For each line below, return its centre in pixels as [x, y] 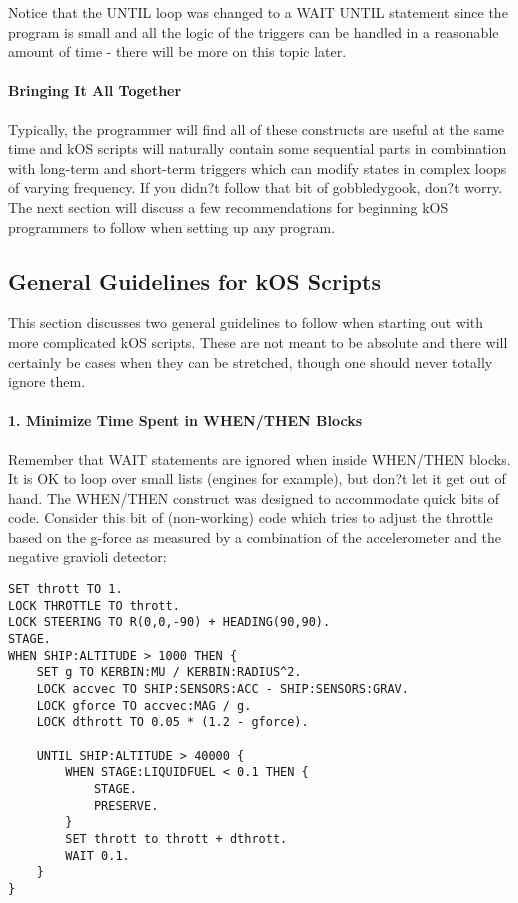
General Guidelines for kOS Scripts [194, 280]
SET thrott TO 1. [65, 589]
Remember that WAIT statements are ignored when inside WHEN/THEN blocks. [259, 458]
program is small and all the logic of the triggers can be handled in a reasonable [253, 31]
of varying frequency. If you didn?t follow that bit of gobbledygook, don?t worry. [255, 187]
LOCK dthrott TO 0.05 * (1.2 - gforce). [172, 722]
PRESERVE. [126, 805]
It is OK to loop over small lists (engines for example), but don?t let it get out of [257, 478]
